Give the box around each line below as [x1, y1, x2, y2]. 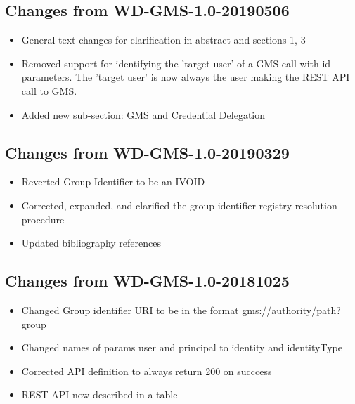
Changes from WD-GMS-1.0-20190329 [5, 141, 290, 163]
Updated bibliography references [21, 235, 161, 250]
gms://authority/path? [242, 302, 341, 317]
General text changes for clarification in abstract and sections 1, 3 [21, 32, 306, 47]
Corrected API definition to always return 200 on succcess [21, 363, 272, 378]
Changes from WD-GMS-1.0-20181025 [5, 270, 290, 292]
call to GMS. [21, 83, 77, 98]
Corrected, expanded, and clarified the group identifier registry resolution [21, 197, 337, 212]
